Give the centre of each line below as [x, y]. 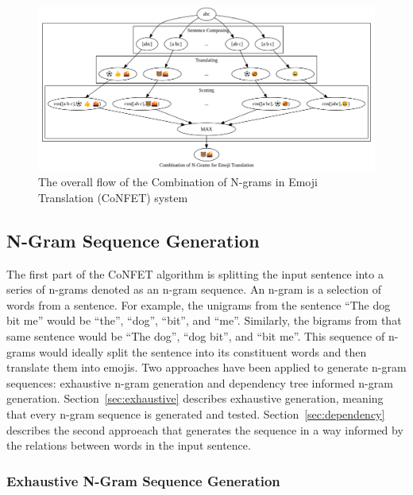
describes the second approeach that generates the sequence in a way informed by [205, 429]
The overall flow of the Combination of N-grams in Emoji [178, 182]
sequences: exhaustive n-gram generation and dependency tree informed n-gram [200, 382]
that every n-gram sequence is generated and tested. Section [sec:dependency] [196, 413]
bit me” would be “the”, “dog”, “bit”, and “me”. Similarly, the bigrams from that [204, 320]
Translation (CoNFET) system [113, 197]
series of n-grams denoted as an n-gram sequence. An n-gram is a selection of [194, 289]
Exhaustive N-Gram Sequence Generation [143, 480]
